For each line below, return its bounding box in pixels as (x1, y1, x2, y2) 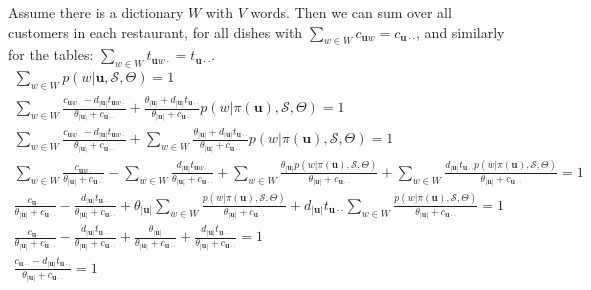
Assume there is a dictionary (8, 2, 184, 22)
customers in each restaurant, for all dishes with (8, 21, 303, 42)
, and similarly (416, 21, 505, 42)
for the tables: (8, 44, 94, 65)
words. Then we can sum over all (250, 2, 452, 22)
